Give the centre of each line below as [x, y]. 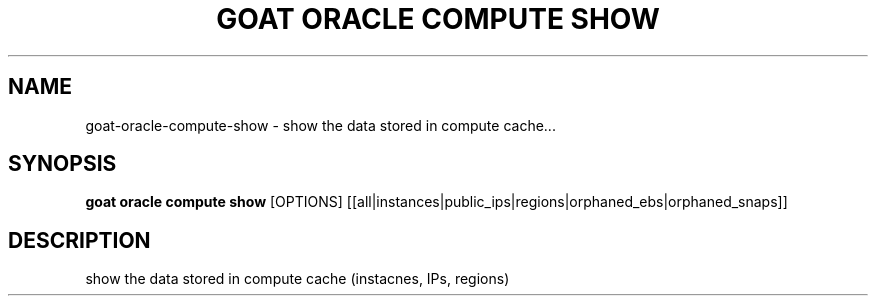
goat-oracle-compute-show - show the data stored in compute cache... [320, 125]
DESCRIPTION [79, 240]
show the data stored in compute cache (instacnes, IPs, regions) [297, 279]
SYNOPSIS [62, 164]
